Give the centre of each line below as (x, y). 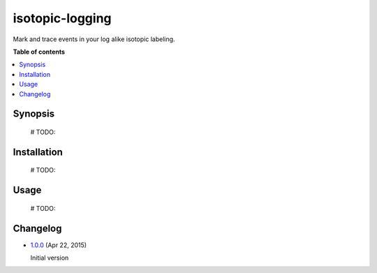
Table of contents (39, 52)
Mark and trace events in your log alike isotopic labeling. (94, 39)
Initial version (50, 258)
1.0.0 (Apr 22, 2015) (59, 245)
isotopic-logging (62, 18)
